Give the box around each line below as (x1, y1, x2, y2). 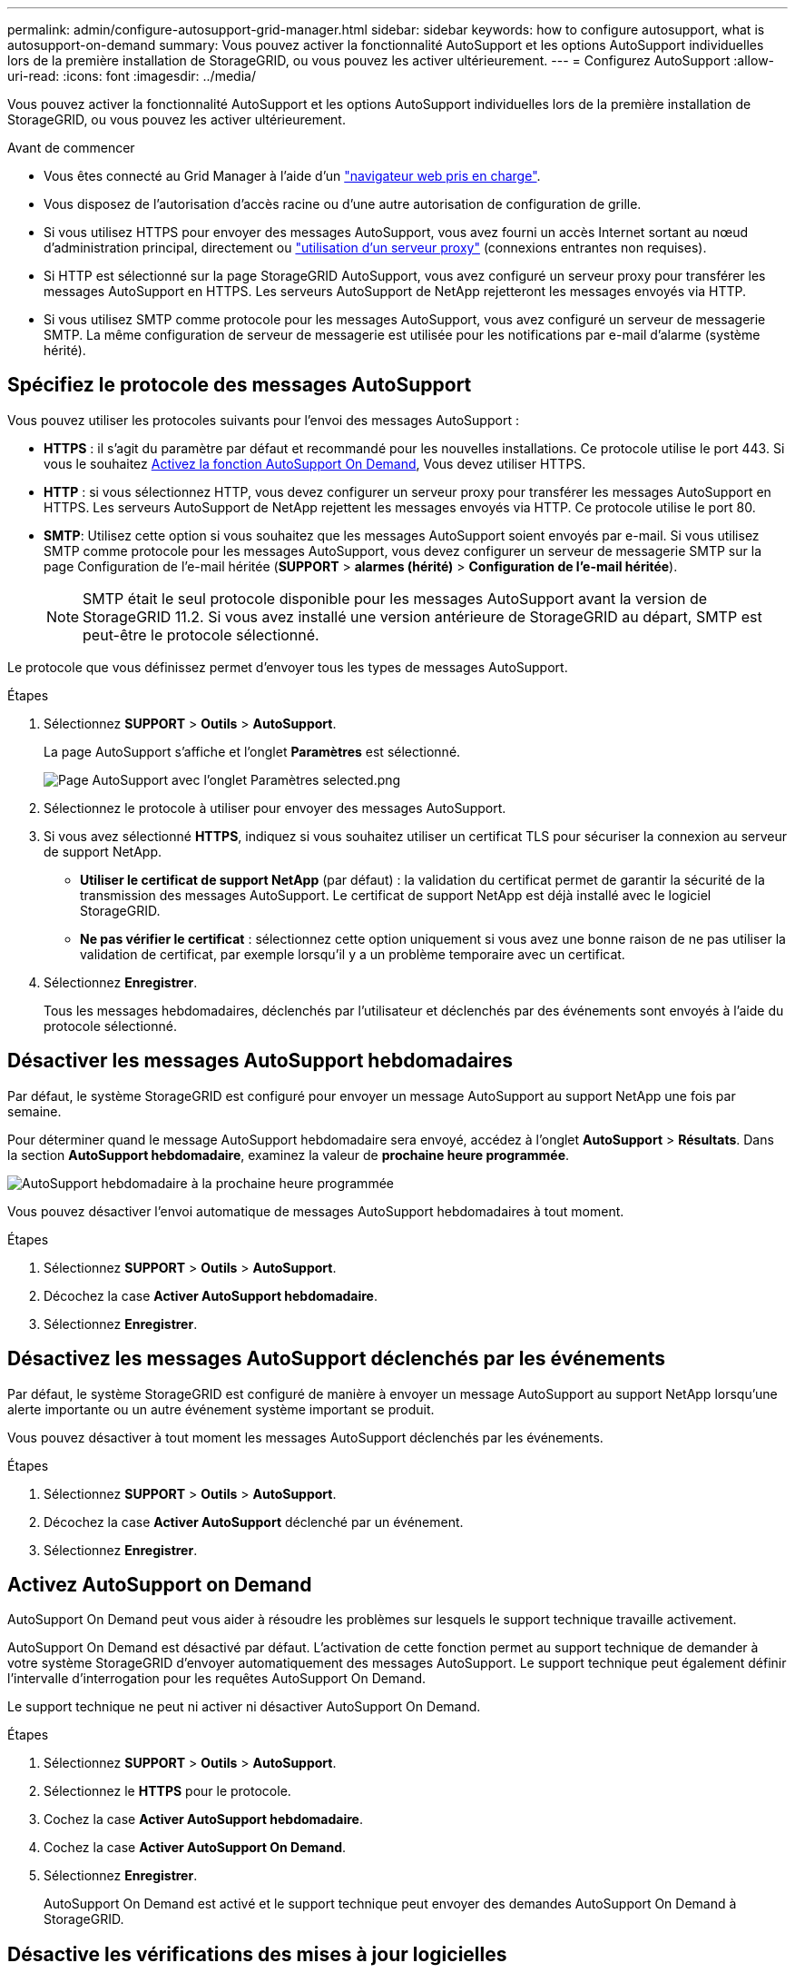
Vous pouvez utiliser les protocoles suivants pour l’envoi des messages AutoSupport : (7, 411, 519, 428)
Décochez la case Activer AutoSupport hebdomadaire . (44, 1287, 378, 1304)
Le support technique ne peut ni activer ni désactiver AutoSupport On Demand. (7, 1699, 481, 1715)
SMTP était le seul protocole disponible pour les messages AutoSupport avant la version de (83, 589, 708, 608)
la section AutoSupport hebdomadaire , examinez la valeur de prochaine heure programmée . (7, 1146, 570, 1163)
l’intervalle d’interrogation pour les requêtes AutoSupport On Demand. (7, 1671, 427, 1687)
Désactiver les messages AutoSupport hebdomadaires (7, 1049, 514, 1073)
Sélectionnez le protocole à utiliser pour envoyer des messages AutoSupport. (44, 799, 506, 816)
